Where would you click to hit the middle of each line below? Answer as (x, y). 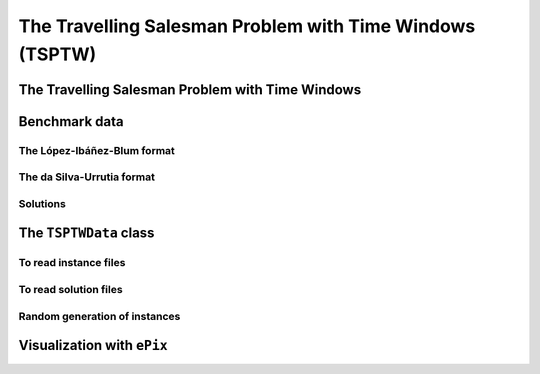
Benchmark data (71, 121)
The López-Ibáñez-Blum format (96, 150)
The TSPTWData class (86, 233)
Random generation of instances (99, 316)
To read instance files (72, 263)
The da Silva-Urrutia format (86, 177)
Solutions (42, 203)
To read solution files (71, 290)
